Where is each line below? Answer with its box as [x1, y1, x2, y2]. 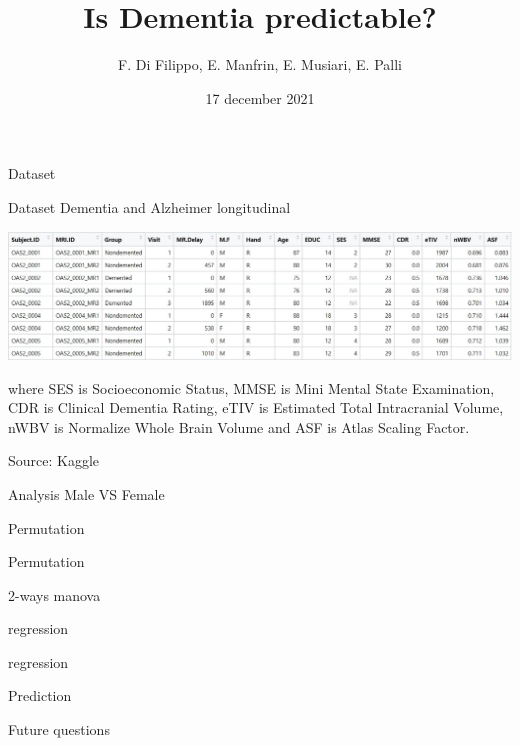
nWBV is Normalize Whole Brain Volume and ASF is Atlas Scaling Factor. [8, 416, 470, 437]
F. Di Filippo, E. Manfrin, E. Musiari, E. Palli [118, 54, 402, 75]
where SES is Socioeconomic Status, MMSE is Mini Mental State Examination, [8, 377, 495, 398]
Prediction [8, 685, 72, 706]
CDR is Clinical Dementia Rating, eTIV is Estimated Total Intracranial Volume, [8, 397, 504, 418]
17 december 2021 [205, 87, 315, 108]
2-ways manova [8, 584, 101, 605]
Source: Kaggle [8, 450, 100, 471]
